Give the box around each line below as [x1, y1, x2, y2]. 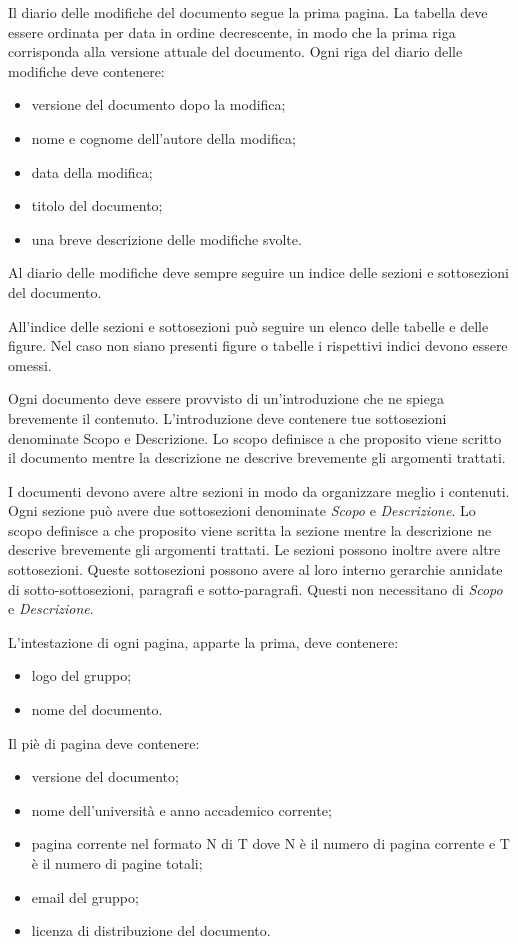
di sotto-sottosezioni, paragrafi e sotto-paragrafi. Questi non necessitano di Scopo [8, 578, 503, 599]
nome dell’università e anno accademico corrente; [31, 799, 332, 820]
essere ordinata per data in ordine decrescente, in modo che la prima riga [8, 21, 456, 42]
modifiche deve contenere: [8, 60, 165, 81]
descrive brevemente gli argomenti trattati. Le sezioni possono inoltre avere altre [8, 539, 501, 560]
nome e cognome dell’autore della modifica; [31, 127, 296, 148]
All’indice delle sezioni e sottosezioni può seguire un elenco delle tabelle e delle [8, 315, 489, 336]
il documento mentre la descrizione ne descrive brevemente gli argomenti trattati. [8, 447, 506, 468]
